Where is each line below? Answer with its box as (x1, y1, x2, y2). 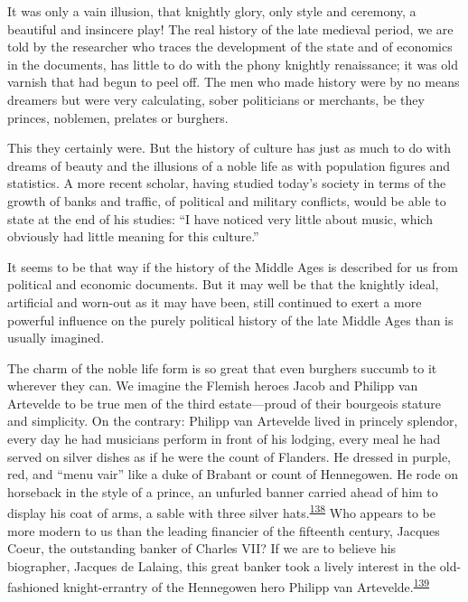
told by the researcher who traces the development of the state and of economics (7, 37, 453, 56)
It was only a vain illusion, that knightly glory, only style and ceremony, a (7, 2, 417, 20)
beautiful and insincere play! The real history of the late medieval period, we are (7, 19, 454, 38)
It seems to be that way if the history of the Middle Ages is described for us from (7, 257, 458, 276)
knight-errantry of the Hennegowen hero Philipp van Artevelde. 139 (62, 575, 430, 597)
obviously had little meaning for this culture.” (7, 227, 259, 246)
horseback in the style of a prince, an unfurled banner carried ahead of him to (7, 482, 438, 501)
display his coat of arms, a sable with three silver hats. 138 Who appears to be (7, 501, 435, 522)
